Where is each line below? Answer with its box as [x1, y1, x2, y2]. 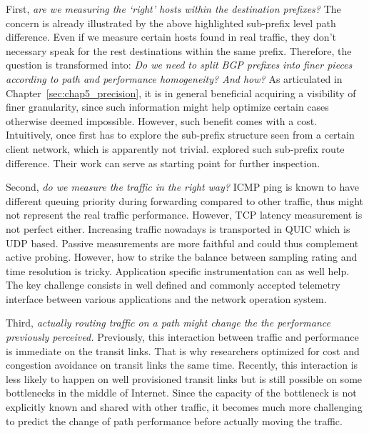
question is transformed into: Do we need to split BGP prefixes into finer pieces [6, 57, 353, 72]
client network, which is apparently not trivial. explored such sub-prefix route [6, 141, 345, 156]
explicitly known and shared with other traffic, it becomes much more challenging [6, 399, 363, 414]
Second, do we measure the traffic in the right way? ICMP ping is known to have [6, 179, 360, 194]
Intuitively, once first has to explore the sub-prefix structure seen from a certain [6, 127, 355, 142]
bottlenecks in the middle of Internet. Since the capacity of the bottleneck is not [6, 385, 357, 400]
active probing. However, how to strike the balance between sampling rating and [6, 249, 358, 264]
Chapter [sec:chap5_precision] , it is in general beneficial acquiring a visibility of [6, 85, 356, 100]
